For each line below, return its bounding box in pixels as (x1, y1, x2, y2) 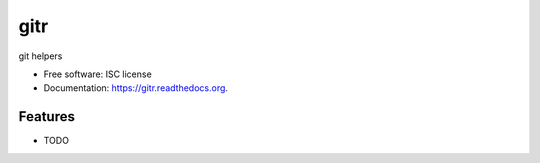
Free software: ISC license (43, 68, 152, 80)
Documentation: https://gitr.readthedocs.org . (43, 82, 229, 94)
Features (18, 108, 75, 125)
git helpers (18, 50, 63, 62)
